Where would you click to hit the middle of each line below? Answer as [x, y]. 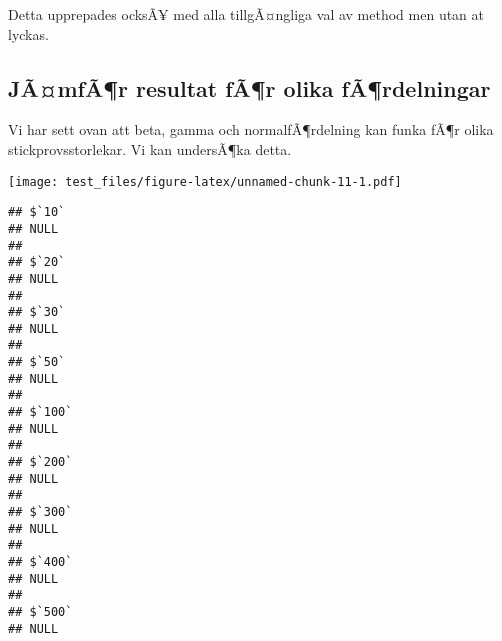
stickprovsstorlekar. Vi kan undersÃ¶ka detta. [150, 148]
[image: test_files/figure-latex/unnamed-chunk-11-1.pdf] [205, 181]
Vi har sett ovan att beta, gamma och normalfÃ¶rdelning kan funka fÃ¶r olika [251, 129]
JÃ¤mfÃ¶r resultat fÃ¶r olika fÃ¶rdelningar [249, 87]
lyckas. [28, 33]
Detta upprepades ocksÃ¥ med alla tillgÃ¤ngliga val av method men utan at [246, 14]
